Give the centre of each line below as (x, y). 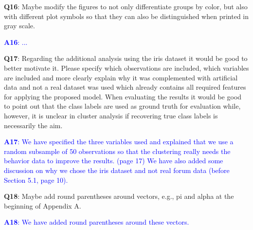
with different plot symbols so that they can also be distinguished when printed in (126, 16)
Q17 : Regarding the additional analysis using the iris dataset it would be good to (126, 58)
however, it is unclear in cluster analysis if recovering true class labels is (111, 115)
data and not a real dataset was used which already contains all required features (125, 87)
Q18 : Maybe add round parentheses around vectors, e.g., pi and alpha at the (119, 196)
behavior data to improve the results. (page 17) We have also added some (114, 161)
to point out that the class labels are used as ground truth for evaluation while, (122, 106)
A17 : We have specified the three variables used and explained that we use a (119, 142)
